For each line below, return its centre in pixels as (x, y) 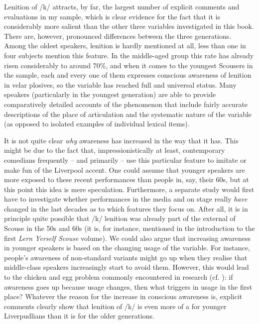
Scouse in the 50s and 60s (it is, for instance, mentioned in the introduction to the (129, 228)
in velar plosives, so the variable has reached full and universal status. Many (120, 84)
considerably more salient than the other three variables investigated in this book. (129, 26)
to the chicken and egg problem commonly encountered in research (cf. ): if (119, 277)
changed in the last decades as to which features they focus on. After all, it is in (126, 208)
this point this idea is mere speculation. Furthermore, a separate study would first (129, 189)
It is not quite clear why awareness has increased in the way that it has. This (121, 140)
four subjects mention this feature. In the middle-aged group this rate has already (129, 55)
